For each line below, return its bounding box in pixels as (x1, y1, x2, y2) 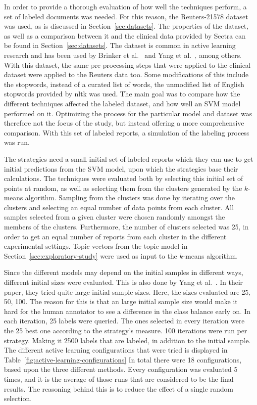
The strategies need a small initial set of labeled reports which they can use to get (4, 153, 254, 164)
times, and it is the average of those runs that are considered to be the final (4, 373, 234, 384)
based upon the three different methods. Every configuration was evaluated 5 (4, 364, 238, 374)
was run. (4, 137, 30, 147)
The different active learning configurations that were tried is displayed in (4, 345, 228, 355)
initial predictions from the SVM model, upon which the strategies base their (4, 163, 238, 174)
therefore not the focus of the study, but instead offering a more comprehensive (4, 118, 244, 128)
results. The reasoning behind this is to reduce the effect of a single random (4, 383, 233, 394)
